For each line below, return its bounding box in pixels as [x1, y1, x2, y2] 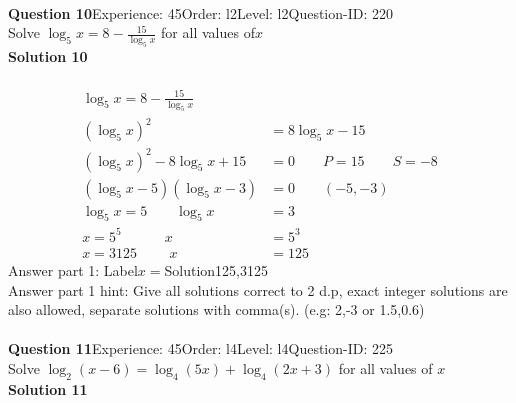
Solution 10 [8, 45, 88, 66]
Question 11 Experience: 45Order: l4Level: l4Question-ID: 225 [8, 338, 393, 359]
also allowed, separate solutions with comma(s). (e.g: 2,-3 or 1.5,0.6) [8, 299, 425, 320]
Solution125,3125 [164, 259, 269, 280]
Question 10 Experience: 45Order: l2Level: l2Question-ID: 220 [8, 2, 393, 23]
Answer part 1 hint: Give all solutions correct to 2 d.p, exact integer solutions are [8, 279, 508, 300]
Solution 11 [8, 378, 88, 399]
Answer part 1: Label [8, 259, 138, 280]
